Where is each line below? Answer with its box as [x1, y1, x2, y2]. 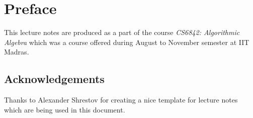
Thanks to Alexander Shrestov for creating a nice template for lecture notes [4, 94, 238, 105]
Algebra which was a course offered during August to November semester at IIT [4, 36, 249, 47]
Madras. [4, 46, 29, 57]
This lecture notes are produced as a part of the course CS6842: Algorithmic [4, 27, 240, 37]
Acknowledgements [4, 71, 105, 86]
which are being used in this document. [4, 104, 125, 114]
